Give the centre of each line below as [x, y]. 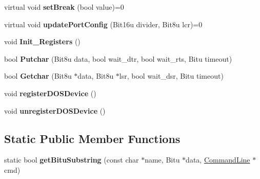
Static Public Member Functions [92, 138]
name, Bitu [162, 160]
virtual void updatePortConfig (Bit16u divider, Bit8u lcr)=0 [103, 24]
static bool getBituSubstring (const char [72, 160]
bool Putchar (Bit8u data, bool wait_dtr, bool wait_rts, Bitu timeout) [118, 58]
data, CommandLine [218, 160]
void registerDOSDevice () [50, 93]
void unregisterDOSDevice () [55, 110]
